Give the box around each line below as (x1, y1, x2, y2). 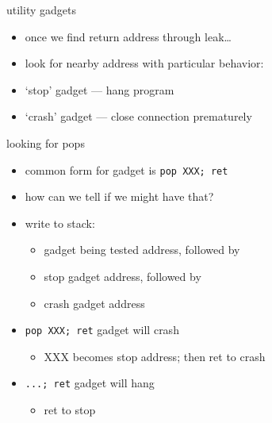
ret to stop (44, 402, 96, 418)
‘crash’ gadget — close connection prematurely (25, 108, 252, 125)
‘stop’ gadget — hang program (25, 81, 174, 98)
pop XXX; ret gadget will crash (25, 321, 179, 338)
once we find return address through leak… (25, 28, 232, 44)
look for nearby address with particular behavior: (25, 55, 264, 71)
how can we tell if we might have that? (25, 188, 214, 205)
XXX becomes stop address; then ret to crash (44, 348, 266, 364)
